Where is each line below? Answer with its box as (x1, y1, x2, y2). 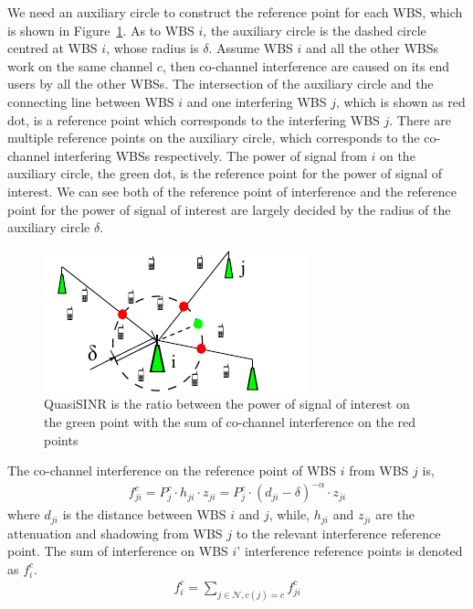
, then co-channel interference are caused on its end (162, 56, 449, 75)
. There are (389, 110, 452, 129)
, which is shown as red (335, 91, 466, 111)
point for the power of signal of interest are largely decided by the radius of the (7, 199, 451, 219)
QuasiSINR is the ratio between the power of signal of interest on (44, 394, 410, 413)
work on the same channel (7, 56, 153, 75)
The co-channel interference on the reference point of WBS (7, 461, 337, 480)
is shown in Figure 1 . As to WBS (7, 20, 194, 39)
